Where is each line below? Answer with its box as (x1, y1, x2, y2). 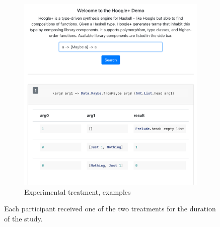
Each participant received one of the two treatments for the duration (4, 203, 216, 214)
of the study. (4, 213, 43, 223)
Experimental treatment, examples (24, 186, 131, 197)
